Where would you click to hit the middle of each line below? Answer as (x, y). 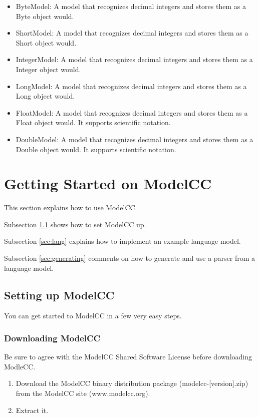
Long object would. (45, 96)
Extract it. (32, 410)
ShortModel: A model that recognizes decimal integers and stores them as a (132, 33)
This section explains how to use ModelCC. (71, 207)
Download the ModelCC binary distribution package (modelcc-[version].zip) (132, 383)
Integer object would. (48, 69)
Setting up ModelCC (59, 295)
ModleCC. (20, 366)
